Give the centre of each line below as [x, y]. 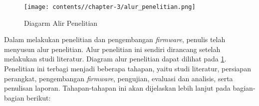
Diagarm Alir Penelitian [61, 23]
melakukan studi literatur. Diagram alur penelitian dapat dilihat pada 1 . [115, 59]
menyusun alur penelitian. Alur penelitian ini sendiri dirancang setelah [112, 49]
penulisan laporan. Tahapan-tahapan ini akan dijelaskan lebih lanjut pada [117, 88]
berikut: [39, 97]
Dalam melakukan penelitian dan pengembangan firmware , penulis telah [115, 39]
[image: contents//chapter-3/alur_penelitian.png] [110, 7]
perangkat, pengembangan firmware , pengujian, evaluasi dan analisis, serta [119, 78]
